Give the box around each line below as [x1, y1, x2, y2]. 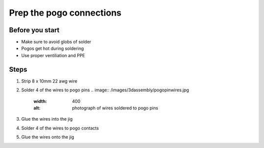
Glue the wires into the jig [21, 116, 73, 122]
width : [33, 98, 47, 104]
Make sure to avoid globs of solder [21, 39, 91, 45]
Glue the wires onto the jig [21, 134, 74, 140]
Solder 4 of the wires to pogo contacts [21, 125, 99, 131]
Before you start [9, 26, 60, 34]
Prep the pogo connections [9, 7, 122, 18]
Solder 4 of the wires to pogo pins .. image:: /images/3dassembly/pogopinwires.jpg [21, 87, 189, 93]
